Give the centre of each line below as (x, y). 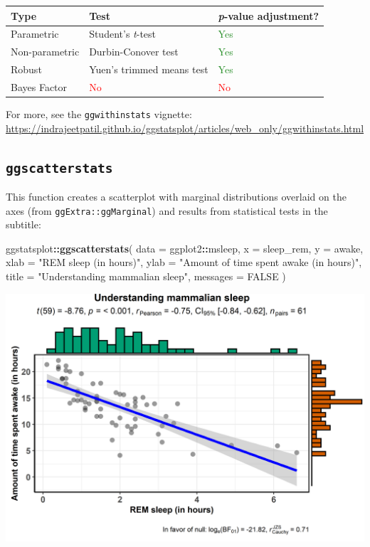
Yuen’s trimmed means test (149, 69)
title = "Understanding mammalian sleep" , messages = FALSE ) (146, 276)
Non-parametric (45, 52)
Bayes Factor (39, 86)
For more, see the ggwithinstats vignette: (99, 113)
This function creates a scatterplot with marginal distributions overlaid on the (176, 196)
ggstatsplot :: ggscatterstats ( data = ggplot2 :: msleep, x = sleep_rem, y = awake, (185, 248)
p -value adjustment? (269, 15)
